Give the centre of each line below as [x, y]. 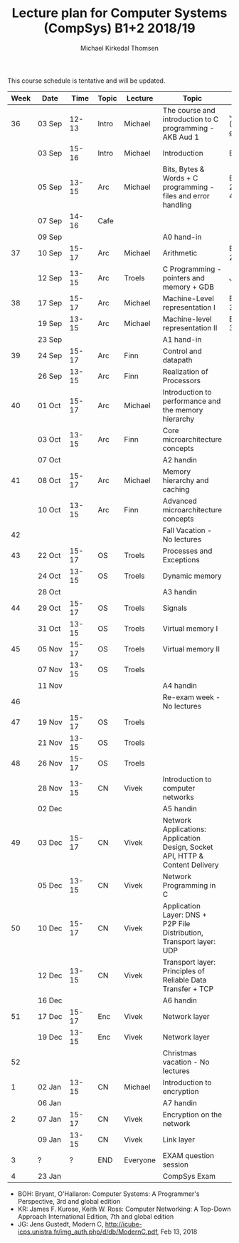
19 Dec [50, 1037]
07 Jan [50, 1119]
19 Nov [50, 722]
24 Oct [49, 576]
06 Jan [50, 1102]
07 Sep [50, 220]
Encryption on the [192, 1115]
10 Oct [49, 509]
